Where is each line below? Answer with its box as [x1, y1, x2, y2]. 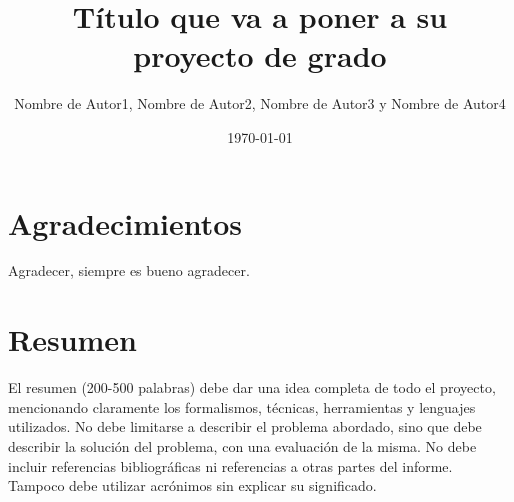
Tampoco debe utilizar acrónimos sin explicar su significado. [8, 475, 377, 496]
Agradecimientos [8, 202, 243, 243]
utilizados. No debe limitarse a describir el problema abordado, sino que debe [8, 416, 482, 437]
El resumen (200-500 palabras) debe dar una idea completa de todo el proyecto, [8, 377, 496, 398]
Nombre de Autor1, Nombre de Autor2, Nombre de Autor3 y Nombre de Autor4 [14, 93, 506, 114]
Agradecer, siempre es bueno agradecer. [8, 260, 250, 281]
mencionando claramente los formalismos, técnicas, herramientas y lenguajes [8, 396, 476, 417]
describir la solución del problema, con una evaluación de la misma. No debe [8, 435, 477, 456]
